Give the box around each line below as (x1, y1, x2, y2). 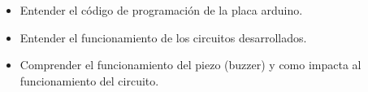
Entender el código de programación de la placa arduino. (19, 2, 303, 18)
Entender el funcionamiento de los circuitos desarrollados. (19, 28, 307, 46)
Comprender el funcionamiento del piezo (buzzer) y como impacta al (19, 56, 362, 73)
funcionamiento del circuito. (19, 72, 159, 89)
